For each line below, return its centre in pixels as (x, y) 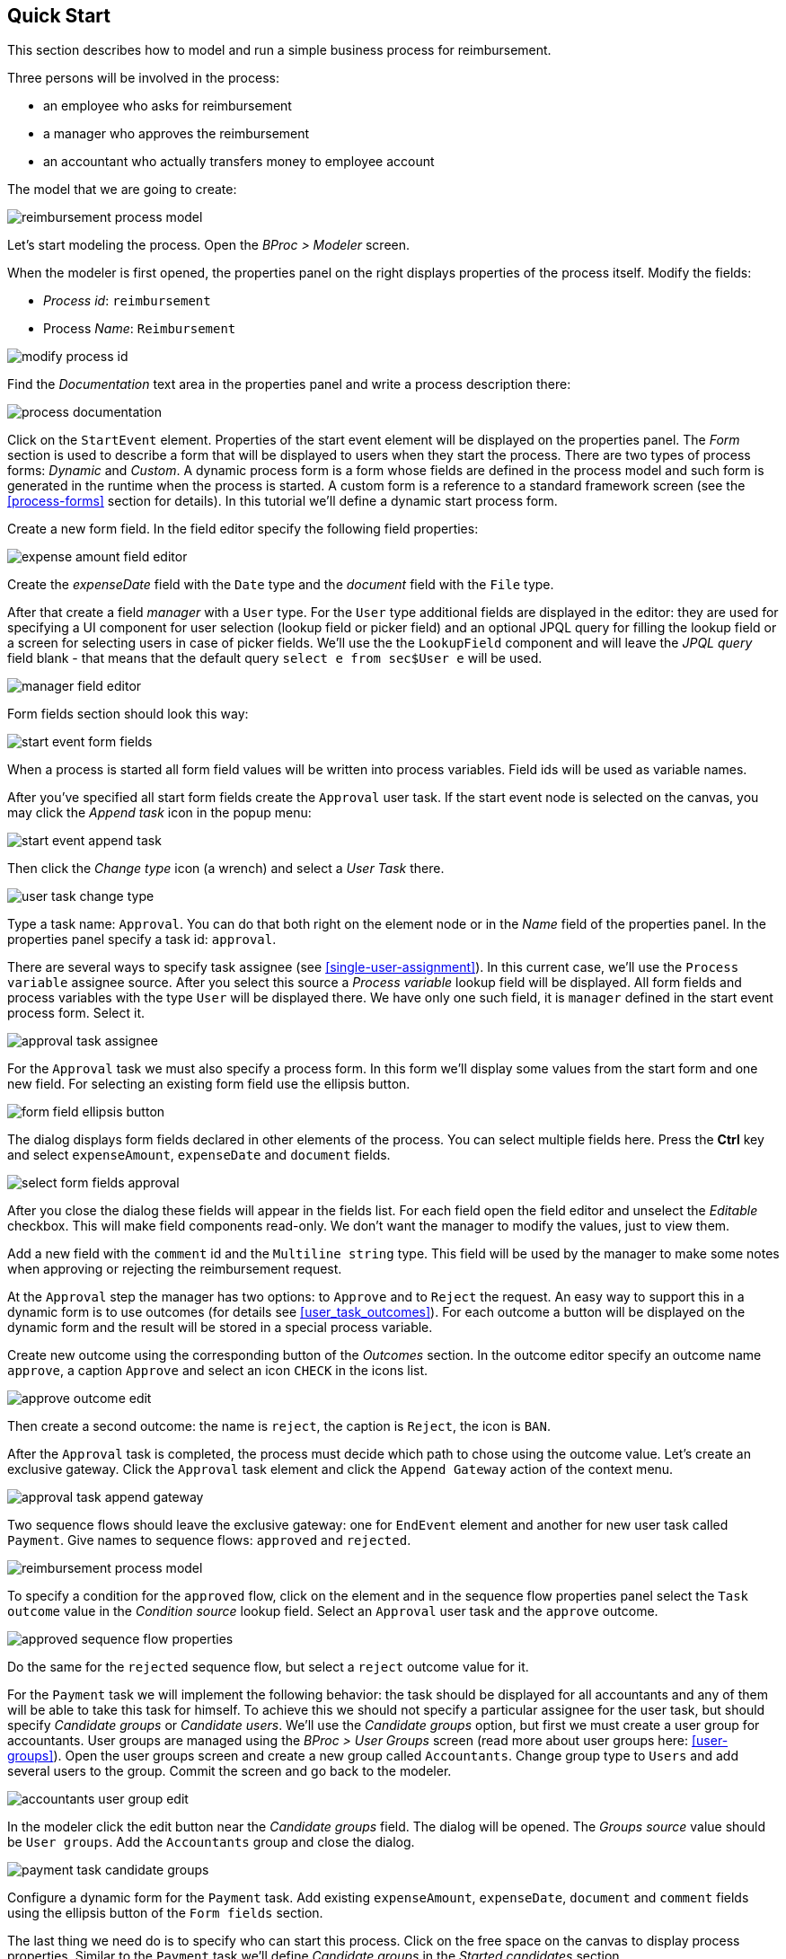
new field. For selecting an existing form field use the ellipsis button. (209, 1084)
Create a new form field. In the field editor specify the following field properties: (243, 529)
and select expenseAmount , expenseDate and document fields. (199, 1155)
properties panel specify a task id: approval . (142, 940)
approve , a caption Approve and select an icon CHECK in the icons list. (218, 1371)
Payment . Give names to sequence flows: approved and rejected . (209, 1540)
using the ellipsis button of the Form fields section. (165, 1913)
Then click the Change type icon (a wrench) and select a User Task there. (226, 869)
